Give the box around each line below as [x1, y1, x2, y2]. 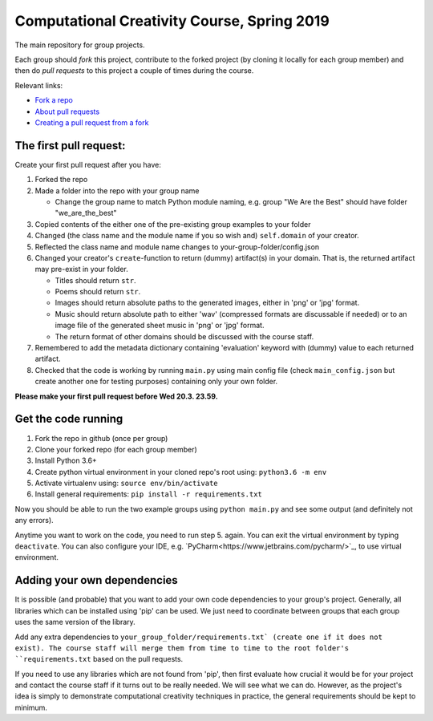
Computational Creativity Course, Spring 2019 [14, 12, 330, 30]
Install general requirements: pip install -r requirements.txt [34, 489, 262, 499]
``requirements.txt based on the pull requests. [14, 654, 184, 664]
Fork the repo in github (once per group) [34, 433, 168, 443]
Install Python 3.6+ [34, 456, 98, 465]
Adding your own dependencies [14, 573, 178, 587]
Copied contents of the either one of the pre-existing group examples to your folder [34, 219, 311, 229]
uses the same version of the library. [14, 618, 136, 627]
